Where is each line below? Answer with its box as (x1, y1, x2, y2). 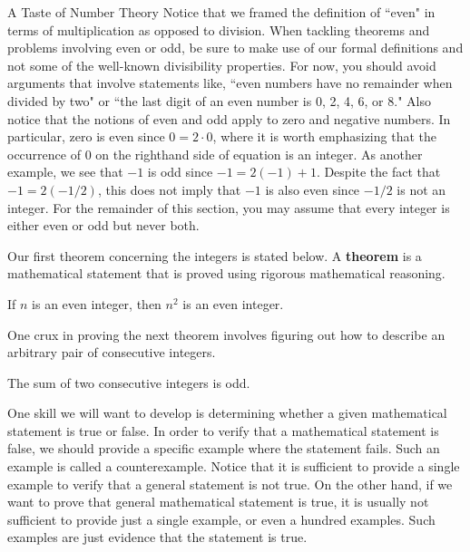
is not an (397, 179, 446, 199)
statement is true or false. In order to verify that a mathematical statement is (7, 421, 439, 440)
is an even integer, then (32, 294, 162, 313)
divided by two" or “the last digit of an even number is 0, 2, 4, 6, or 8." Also (7, 91, 431, 110)
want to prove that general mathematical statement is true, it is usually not (7, 492, 429, 511)
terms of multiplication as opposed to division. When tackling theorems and (7, 20, 430, 39)
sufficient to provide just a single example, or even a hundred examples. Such (7, 509, 436, 528)
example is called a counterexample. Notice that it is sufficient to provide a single (7, 457, 460, 476)
